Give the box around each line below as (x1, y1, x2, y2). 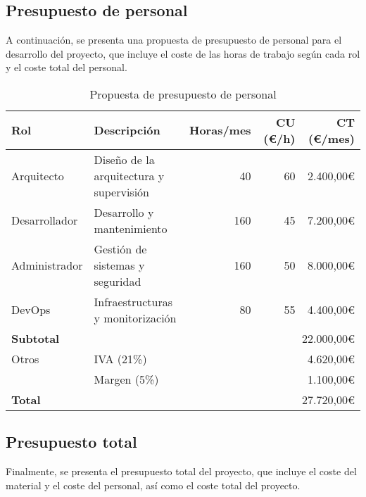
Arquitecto (11, 167, 64, 184)
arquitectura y (94, 167, 165, 184)
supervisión (94, 183, 150, 200)
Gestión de (94, 240, 147, 257)
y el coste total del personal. (6, 60, 127, 75)
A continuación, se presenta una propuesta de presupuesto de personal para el (6, 32, 342, 47)
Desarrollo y (94, 203, 154, 220)
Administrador (11, 256, 83, 273)
